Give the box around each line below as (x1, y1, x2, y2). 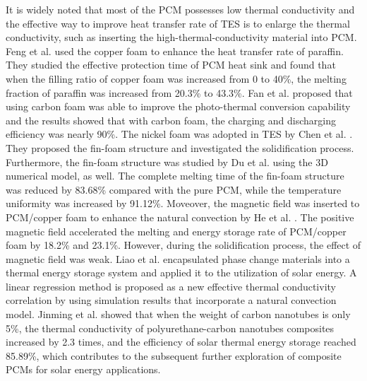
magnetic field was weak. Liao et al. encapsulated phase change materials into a (6, 251, 350, 266)
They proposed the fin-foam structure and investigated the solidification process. (6, 140, 354, 155)
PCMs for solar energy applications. (6, 362, 161, 377)
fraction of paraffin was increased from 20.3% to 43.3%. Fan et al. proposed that (6, 85, 353, 100)
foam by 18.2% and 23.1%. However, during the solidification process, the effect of (6, 238, 361, 252)
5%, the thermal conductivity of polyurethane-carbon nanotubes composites (6, 320, 335, 335)
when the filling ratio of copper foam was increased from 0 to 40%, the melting (6, 71, 347, 86)
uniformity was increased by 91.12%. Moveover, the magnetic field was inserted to (6, 196, 360, 211)
